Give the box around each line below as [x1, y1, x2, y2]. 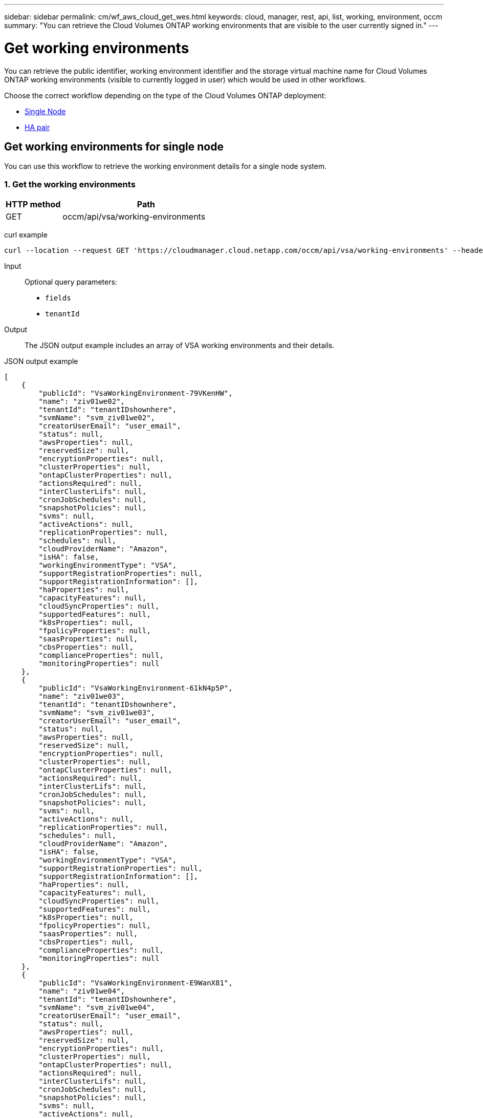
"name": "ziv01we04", [38, 987, 125, 996]
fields [45, 294, 71, 303]
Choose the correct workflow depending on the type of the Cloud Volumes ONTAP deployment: [4, 91, 326, 100]
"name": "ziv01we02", [38, 397, 125, 406]
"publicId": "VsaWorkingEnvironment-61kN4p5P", [38, 684, 233, 693]
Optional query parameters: [25, 277, 117, 287]
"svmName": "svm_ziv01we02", [38, 414, 156, 422]
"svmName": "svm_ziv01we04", [38, 1003, 156, 1012]
